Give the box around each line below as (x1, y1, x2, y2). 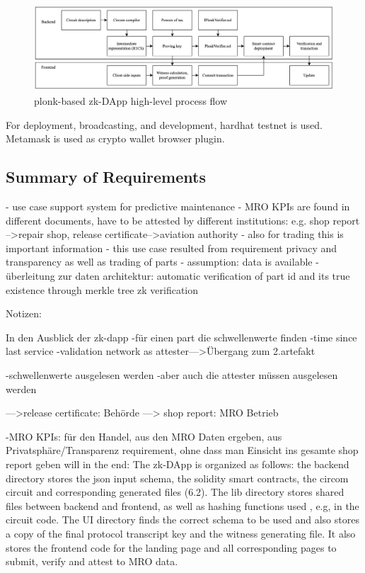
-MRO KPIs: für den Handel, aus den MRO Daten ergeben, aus (6, 429, 282, 443)
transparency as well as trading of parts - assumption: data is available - (6, 254, 319, 269)
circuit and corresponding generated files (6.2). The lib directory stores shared (6, 484, 344, 499)
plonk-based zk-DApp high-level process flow (34, 93, 228, 108)
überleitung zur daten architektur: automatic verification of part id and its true (6, 268, 350, 283)
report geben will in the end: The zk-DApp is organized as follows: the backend (6, 456, 349, 471)
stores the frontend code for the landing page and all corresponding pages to (6, 540, 337, 555)
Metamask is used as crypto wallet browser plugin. (6, 131, 225, 146)
